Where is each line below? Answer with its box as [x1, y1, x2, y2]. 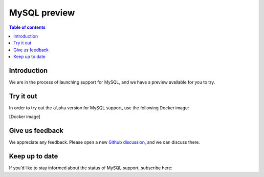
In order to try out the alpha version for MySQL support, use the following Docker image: [9, 105, 189, 111]
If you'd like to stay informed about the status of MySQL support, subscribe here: [9, 165, 173, 171]
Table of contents [9, 24, 46, 30]
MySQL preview [9, 7, 75, 18]
